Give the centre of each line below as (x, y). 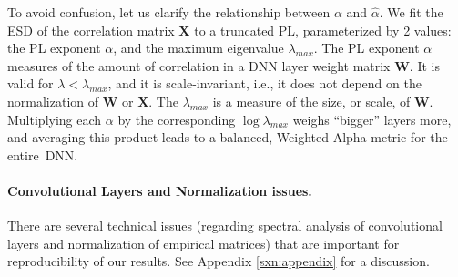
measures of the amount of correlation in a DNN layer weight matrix (199, 65)
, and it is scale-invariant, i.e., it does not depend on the (265, 83)
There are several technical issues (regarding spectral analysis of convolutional (225, 226)
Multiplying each (55, 119)
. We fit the (411, 12)
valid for (31, 83)
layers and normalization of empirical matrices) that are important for (204, 243)
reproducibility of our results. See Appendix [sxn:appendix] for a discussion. (219, 261)
